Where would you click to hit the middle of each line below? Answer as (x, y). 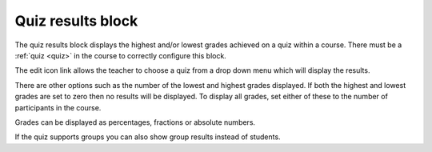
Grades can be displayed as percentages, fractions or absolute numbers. (135, 122)
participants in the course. (58, 107)
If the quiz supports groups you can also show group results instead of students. (148, 137)
